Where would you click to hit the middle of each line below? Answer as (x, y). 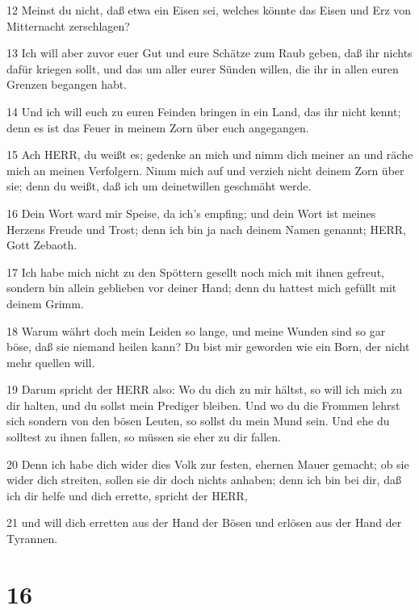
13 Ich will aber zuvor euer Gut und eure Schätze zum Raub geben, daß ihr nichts (209, 53)
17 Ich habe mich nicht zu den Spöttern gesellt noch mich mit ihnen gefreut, (195, 272)
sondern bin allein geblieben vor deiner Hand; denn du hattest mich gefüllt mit (202, 288)
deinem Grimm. (45, 303)
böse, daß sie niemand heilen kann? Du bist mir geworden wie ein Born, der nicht (208, 347)
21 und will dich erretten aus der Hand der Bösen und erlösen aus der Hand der (204, 522)
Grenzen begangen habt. (67, 84)
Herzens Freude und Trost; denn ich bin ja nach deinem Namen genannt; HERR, (206, 229)
